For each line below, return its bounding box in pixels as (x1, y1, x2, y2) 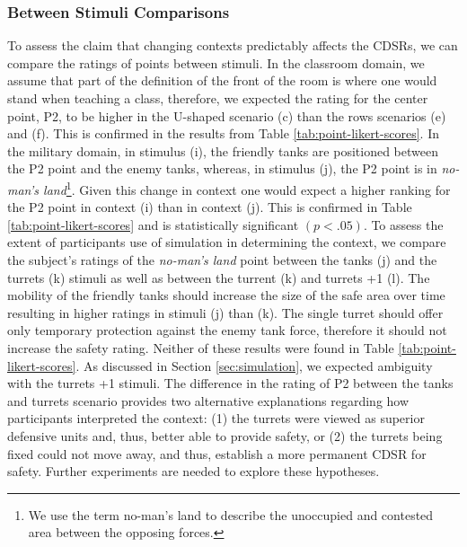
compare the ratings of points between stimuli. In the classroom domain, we (7, 53, 425, 72)
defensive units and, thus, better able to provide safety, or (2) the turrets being (7, 426, 443, 445)
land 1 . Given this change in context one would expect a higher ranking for (43, 177, 451, 199)
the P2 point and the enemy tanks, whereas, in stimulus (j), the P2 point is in (7, 159, 437, 178)
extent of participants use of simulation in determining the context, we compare (7, 233, 446, 251)
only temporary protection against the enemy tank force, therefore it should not (7, 321, 447, 340)
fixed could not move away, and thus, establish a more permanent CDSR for (7, 444, 427, 463)
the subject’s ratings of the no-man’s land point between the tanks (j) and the (7, 251, 437, 269)
